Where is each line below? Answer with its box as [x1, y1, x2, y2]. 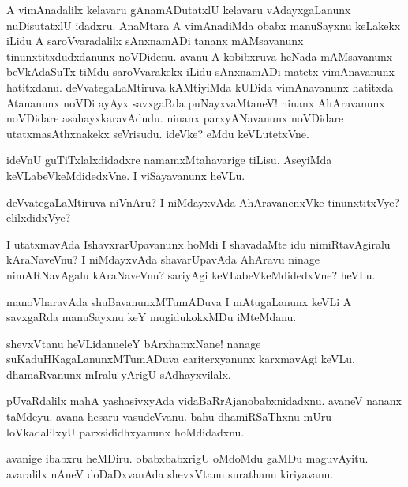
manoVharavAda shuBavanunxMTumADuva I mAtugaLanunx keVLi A [6, 293, 352, 309]
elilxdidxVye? [6, 209, 71, 226]
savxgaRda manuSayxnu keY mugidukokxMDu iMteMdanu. [6, 309, 297, 325]
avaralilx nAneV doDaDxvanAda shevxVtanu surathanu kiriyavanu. [6, 465, 334, 481]
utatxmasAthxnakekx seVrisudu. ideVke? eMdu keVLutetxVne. [6, 125, 309, 141]
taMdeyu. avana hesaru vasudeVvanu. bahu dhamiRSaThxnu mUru [6, 408, 331, 425]
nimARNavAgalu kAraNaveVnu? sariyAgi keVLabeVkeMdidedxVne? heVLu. [6, 266, 376, 283]
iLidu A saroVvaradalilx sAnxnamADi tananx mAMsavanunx [6, 32, 304, 49]
